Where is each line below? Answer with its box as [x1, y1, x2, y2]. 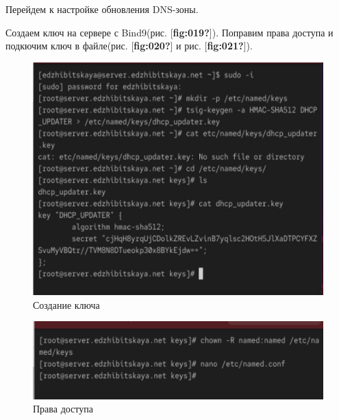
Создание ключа [33, 297, 100, 312]
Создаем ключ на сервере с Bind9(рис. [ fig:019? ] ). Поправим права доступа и [5, 25, 334, 39]
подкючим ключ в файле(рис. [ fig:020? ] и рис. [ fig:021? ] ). [5, 38, 253, 53]
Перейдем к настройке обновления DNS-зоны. [5, 2, 199, 16]
